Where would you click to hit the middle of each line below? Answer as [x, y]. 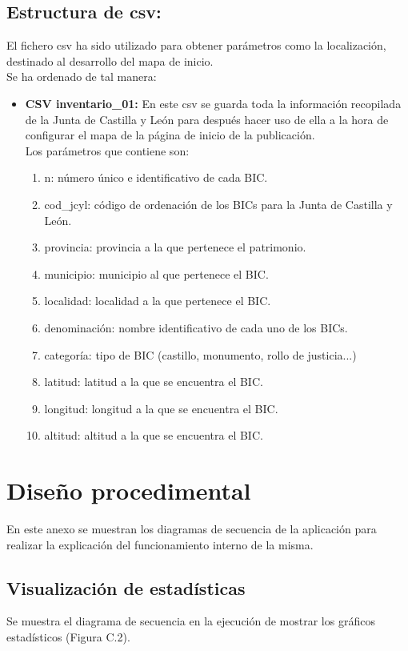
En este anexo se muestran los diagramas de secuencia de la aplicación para [192, 529]
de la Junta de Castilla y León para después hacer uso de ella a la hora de [207, 119]
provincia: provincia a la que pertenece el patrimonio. [175, 247]
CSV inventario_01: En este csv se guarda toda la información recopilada [213, 103]
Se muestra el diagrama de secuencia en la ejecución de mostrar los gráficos [191, 621]
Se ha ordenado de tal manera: [82, 76]
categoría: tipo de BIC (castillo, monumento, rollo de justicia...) [200, 354]
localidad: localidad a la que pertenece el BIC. [158, 301]
